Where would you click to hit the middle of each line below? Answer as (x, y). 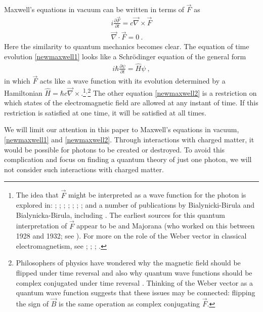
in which (17, 81)
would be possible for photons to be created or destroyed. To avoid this (115, 149)
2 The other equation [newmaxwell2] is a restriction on (172, 92)
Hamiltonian (23, 92)
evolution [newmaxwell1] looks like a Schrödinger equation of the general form (125, 56)
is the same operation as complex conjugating (129, 304)
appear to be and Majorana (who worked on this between (166, 226)
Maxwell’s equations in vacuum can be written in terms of (94, 9)
